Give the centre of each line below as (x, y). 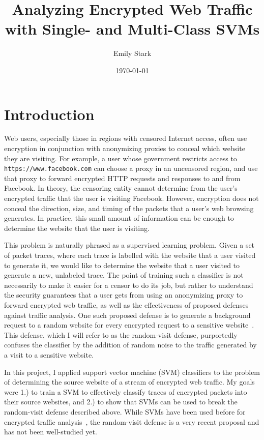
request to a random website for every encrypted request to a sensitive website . (129, 325)
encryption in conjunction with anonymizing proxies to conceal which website (125, 148)
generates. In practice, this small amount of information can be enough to (119, 218)
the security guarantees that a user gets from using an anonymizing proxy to (124, 295)
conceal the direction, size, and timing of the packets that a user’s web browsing (129, 208)
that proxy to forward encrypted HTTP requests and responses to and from (122, 178)
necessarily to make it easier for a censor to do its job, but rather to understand (129, 285)
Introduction (49, 114)
